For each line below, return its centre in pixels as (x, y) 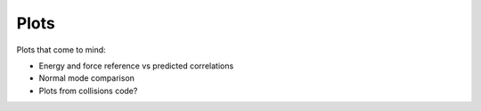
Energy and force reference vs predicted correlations (136, 66)
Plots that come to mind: (61, 50)
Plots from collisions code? (88, 91)
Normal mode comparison (87, 78)
